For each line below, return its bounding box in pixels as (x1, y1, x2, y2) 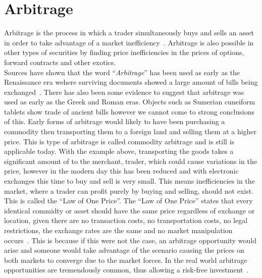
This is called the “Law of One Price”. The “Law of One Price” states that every (4, 195, 253, 206)
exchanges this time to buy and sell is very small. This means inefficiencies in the (4, 176, 255, 186)
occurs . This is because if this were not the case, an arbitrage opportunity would (4, 235, 256, 245)
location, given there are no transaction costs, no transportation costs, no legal (4, 215, 248, 226)
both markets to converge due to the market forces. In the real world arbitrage (4, 254, 247, 265)
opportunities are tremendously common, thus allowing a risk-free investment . (4, 264, 249, 275)
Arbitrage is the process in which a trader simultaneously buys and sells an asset (4, 27, 254, 38)
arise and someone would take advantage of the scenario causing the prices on (4, 245, 244, 255)
